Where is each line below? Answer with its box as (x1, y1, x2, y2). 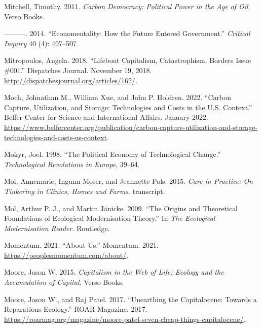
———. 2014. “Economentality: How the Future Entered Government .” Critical (4, 28, 250, 39)
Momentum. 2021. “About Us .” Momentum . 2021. (4, 240, 159, 250)
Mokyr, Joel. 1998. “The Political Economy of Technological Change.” (4, 149, 221, 159)
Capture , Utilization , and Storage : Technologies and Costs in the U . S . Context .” (4, 102, 252, 112)
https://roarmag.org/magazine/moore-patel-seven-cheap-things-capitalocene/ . (4, 313, 246, 324)
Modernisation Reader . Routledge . (4, 222, 110, 233)
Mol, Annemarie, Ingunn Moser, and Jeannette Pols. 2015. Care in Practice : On (4, 176, 253, 186)
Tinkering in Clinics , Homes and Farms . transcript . (4, 185, 165, 196)
